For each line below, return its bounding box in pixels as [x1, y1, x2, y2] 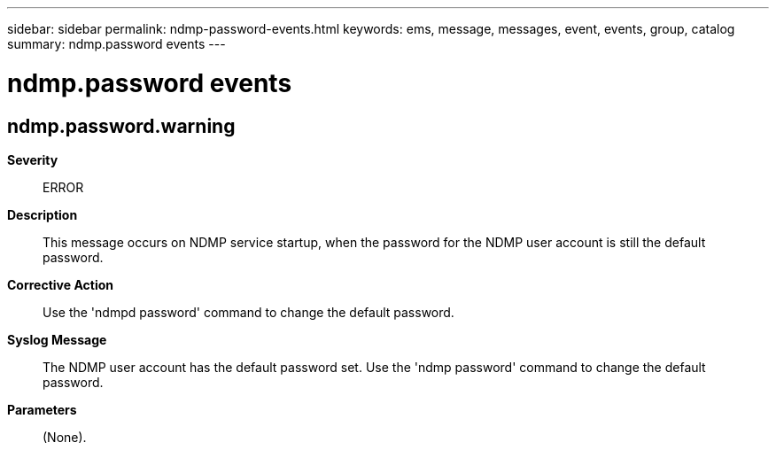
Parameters [7, 401, 77, 417]
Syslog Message [7, 331, 107, 347]
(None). [43, 429, 87, 445]
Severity [7, 151, 58, 167]
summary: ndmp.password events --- [7, 36, 226, 51]
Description [7, 206, 78, 222]
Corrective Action [7, 276, 113, 292]
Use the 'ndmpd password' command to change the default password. [43, 304, 454, 320]
